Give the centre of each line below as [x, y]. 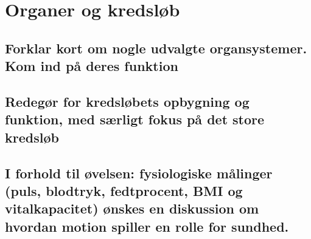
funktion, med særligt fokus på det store [135, 119]
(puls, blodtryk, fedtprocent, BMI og [124, 190]
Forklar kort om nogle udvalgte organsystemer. [156, 48]
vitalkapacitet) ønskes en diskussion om [132, 208]
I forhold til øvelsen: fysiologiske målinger [139, 173]
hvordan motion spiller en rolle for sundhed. [147, 226]
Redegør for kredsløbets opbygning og [127, 101]
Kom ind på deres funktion [92, 66]
